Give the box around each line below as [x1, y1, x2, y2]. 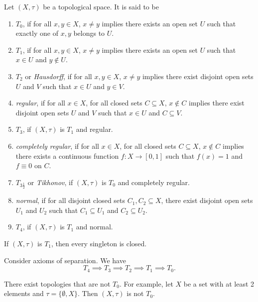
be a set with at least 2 [183, 278, 255, 289]
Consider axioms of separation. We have [4, 255, 126, 265]
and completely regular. [118, 177, 190, 187]
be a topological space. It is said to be [43, 1, 159, 11]
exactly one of [15, 28, 58, 38]
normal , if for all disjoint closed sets [15, 195, 126, 205]
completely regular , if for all [15, 140, 99, 151]
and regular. [76, 124, 113, 134]
